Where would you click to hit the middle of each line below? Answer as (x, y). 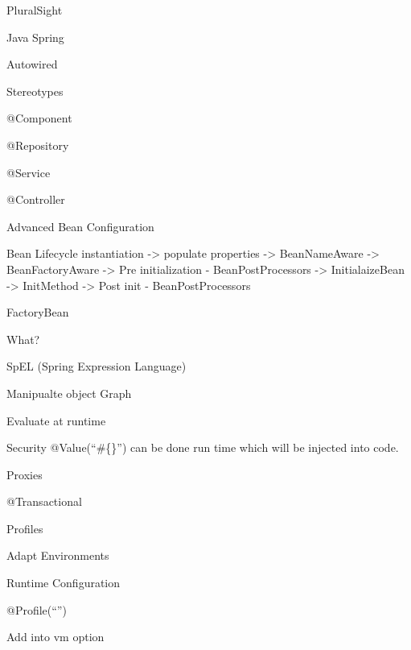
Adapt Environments (58, 555)
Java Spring (35, 37)
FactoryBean (38, 312)
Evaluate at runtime (56, 420)
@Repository (38, 145)
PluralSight (35, 10)
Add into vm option (55, 637)
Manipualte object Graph (69, 393)
